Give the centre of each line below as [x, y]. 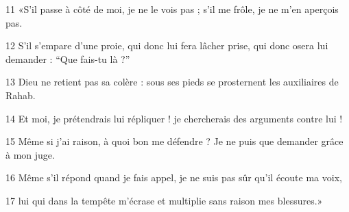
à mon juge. [30, 154]
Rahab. [21, 95]
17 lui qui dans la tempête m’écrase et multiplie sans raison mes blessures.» [164, 200]
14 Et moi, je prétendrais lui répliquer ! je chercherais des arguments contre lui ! [174, 118]
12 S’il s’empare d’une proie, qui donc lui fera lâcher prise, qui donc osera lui [167, 45]
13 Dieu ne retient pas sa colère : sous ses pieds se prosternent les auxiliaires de [172, 82]
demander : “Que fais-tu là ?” [68, 58]
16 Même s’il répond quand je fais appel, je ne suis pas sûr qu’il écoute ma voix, [174, 177]
